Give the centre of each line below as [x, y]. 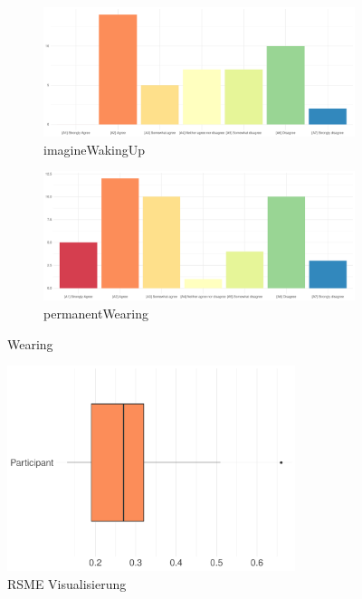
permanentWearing [96, 313]
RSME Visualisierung [67, 583]
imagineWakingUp [95, 149]
